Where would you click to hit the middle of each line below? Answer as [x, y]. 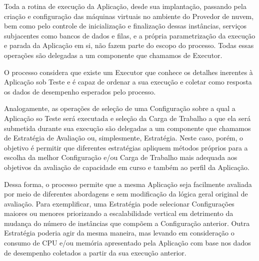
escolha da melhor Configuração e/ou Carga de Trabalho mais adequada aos [121, 157]
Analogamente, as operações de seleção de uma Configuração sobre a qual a [120, 108]
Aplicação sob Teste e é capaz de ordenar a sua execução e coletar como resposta [128, 82]
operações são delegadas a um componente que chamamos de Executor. [113, 55]
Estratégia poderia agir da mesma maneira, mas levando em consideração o [119, 233]
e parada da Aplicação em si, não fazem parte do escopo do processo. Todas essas [129, 45]
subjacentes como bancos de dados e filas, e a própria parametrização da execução [130, 35]
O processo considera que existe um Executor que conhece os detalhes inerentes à [128, 72]
